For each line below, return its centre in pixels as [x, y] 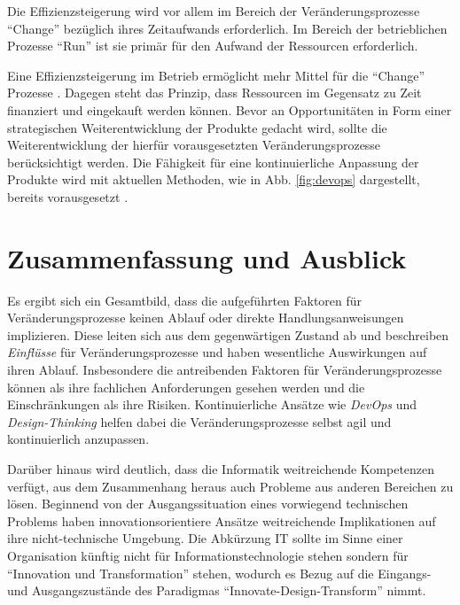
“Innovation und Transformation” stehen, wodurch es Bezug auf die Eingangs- [219, 573]
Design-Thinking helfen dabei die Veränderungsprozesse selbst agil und [199, 421]
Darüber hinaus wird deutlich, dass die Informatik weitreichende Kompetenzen [221, 469]
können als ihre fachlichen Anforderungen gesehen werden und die [186, 387]
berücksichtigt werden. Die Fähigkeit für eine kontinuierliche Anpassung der [213, 162]
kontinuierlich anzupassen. [78, 439]
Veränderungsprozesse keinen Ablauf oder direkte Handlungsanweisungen [206, 318]
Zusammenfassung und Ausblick [207, 257]
